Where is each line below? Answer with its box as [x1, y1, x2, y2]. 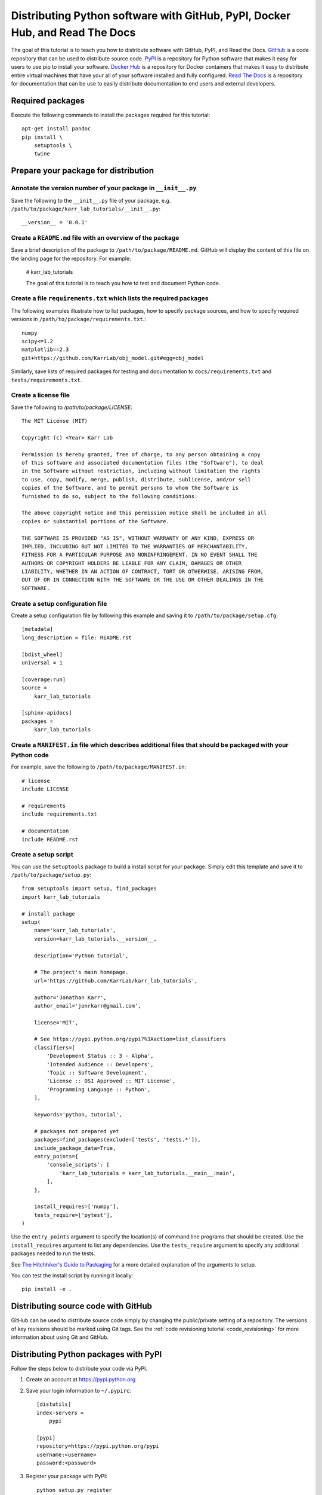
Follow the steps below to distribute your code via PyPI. [11, 1365, 148, 1372]
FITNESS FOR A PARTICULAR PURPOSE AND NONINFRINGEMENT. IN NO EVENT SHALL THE [21, 551, 258, 559]
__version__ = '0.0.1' [21, 219, 88, 226]
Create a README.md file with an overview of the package [11, 234, 179, 242]
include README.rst [21, 836, 79, 843]
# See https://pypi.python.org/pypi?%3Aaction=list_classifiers [33, 1036, 226, 1043]
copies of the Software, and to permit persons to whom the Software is [21, 484, 239, 492]
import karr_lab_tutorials [21, 893, 101, 900]
